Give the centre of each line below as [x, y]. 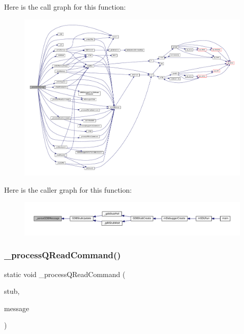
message [17, 308]
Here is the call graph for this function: [65, 7]
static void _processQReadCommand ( [65, 274]
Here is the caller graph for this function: [68, 189]
